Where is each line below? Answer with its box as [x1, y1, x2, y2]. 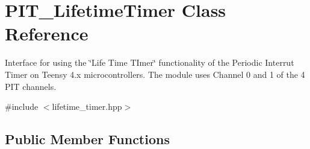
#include [5, 100, 39, 113]
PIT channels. [5, 80, 57, 92]
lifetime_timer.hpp [52, 100, 122, 113]
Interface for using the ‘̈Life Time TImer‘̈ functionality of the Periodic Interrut [5, 56, 294, 69]
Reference [5, 21, 88, 46]
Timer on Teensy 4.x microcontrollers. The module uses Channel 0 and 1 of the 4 [5, 68, 305, 80]
